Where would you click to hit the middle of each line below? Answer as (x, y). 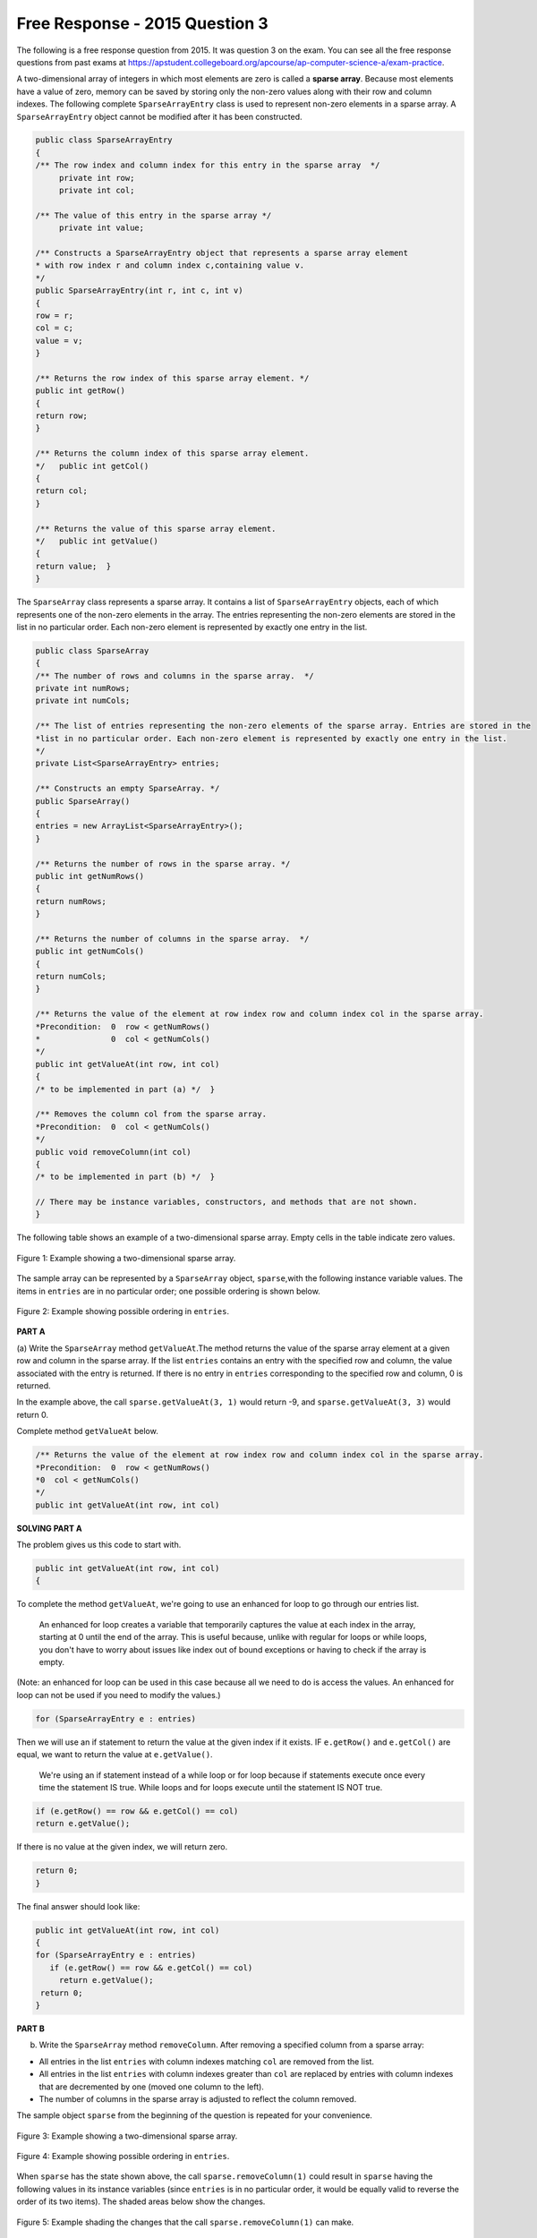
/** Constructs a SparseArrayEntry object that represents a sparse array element (222, 253)
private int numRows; (83, 688)
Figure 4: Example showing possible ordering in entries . (123, 2157)
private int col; (97, 191)
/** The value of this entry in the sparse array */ (153, 215)
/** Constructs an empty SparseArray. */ (128, 789)
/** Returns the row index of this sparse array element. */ (172, 378)
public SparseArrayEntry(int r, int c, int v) (139, 290)
